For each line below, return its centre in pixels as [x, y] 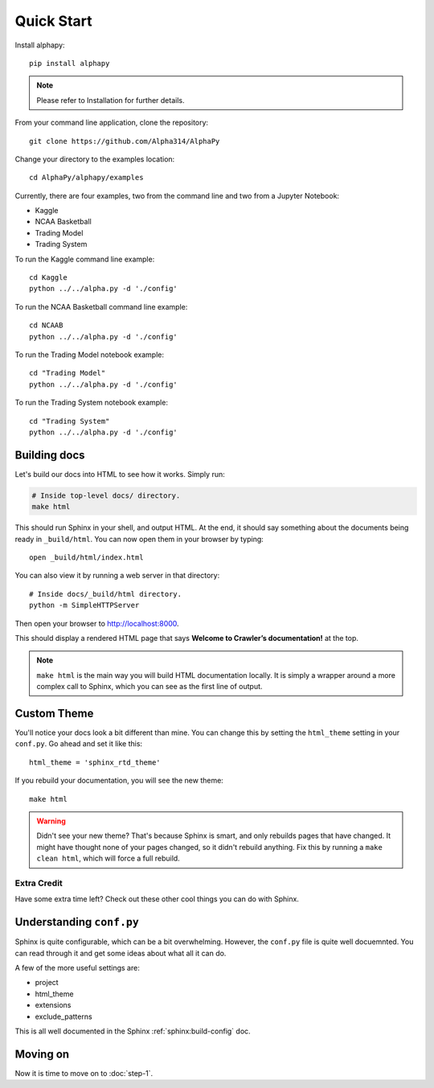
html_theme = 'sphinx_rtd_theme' [95, 762]
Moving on [42, 1054]
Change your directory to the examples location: [95, 159]
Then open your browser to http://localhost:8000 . [97, 623]
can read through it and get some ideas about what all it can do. [121, 953]
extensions [53, 1005]
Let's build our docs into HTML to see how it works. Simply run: [120, 474]
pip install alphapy [70, 63]
